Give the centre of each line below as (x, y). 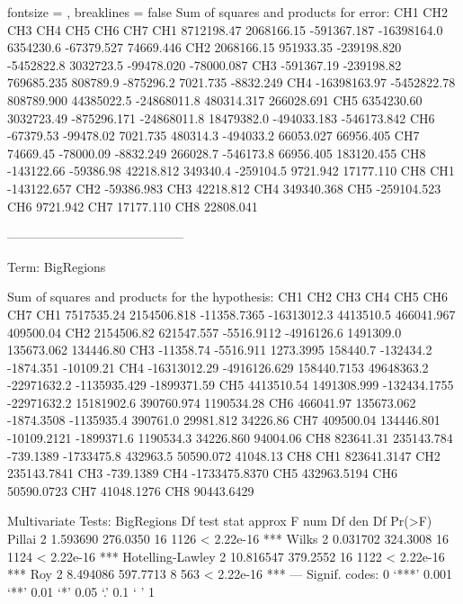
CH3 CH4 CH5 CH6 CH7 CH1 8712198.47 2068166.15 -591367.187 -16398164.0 (225, 29)
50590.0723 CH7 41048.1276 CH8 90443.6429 (131, 490)
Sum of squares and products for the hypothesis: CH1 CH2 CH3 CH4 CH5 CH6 (228, 297)
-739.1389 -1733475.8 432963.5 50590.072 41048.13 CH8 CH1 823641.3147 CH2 (224, 455)
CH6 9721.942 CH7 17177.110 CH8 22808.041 (133, 206)
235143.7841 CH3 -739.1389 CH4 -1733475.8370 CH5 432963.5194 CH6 (202, 473)
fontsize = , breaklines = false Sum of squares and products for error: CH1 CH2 (227, 12)
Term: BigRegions (57, 266)
